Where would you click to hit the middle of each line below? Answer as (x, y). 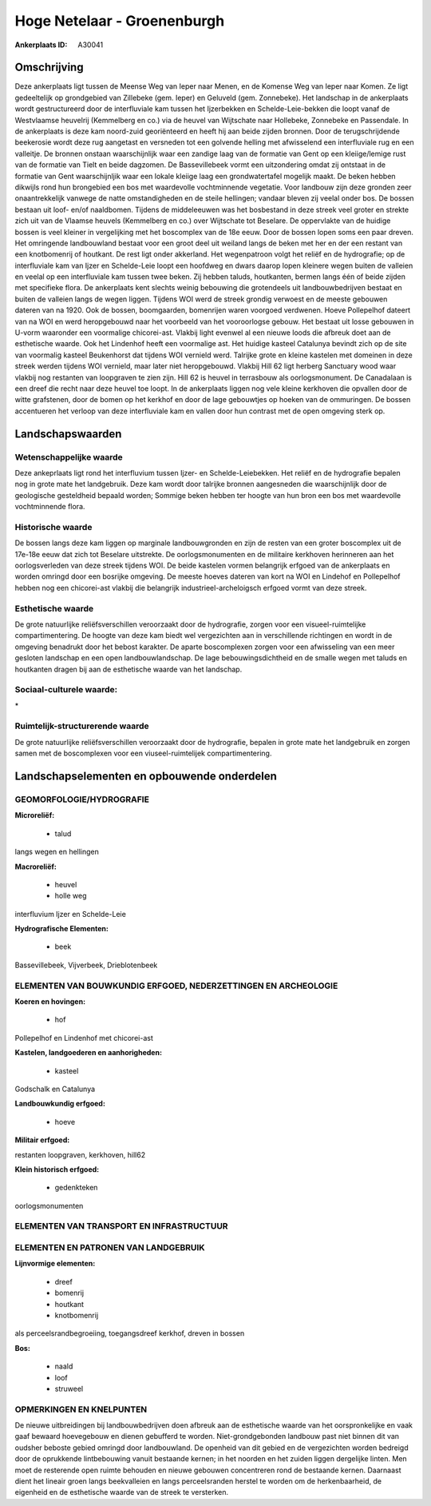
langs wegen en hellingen (57, 852)
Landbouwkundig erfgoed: (60, 1104)
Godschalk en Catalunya (55, 1089)
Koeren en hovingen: (50, 1002)
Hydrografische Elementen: (62, 929)
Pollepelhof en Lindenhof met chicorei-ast (84, 1038)
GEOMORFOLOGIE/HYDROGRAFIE (82, 799)
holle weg (71, 896)
